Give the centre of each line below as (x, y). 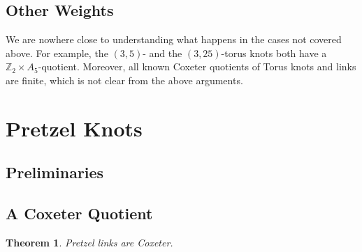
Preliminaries (55, 172)
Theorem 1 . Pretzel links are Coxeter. (89, 242)
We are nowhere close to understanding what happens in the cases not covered (174, 39)
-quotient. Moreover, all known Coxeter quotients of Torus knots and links (197, 66)
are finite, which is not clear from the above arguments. (124, 80)
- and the (162, 53)
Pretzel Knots (74, 128)
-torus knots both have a (274, 53)
